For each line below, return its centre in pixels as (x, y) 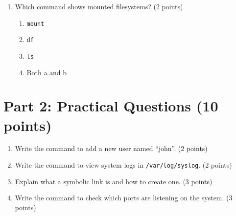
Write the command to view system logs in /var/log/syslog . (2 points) (123, 165)
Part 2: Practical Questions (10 (111, 106)
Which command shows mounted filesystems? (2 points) (99, 6)
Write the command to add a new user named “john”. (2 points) (111, 148)
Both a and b (47, 72)
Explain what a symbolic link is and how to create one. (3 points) (114, 181)
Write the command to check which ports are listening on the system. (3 (124, 198)
